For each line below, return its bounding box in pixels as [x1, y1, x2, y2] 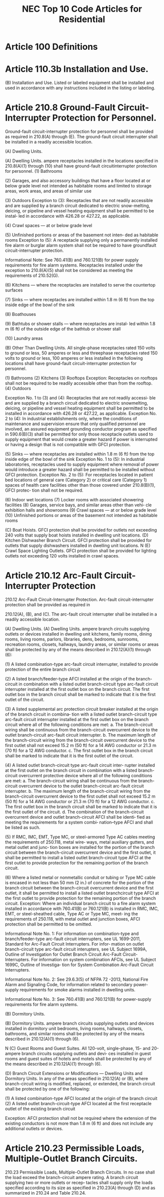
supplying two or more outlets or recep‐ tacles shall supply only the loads [5, 1179, 153, 1185]
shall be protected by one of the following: [5, 1086, 90, 1092]
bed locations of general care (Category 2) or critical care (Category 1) [5, 477, 147, 483]
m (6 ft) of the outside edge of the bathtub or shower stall [5, 326, 121, 332]
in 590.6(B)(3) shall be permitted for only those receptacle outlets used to [5, 431, 153, 437]
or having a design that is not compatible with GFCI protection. [5, 442, 131, 448]
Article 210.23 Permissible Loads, [5, 1143, 144, 1154]
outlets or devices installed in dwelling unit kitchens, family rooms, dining [5, 631, 152, 637]
